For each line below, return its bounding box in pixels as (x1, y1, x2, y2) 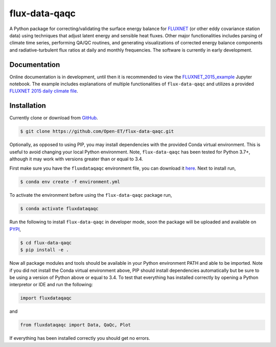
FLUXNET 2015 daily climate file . (9, 88, 79, 94)
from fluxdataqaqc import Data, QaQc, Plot (20, 322, 131, 328)
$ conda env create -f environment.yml (20, 179, 120, 185)
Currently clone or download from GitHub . (9, 115, 98, 121)
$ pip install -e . (20, 247, 69, 253)
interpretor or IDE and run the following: (9, 282, 93, 288)
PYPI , (9, 226, 21, 232)
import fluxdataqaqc (20, 295, 72, 301)
